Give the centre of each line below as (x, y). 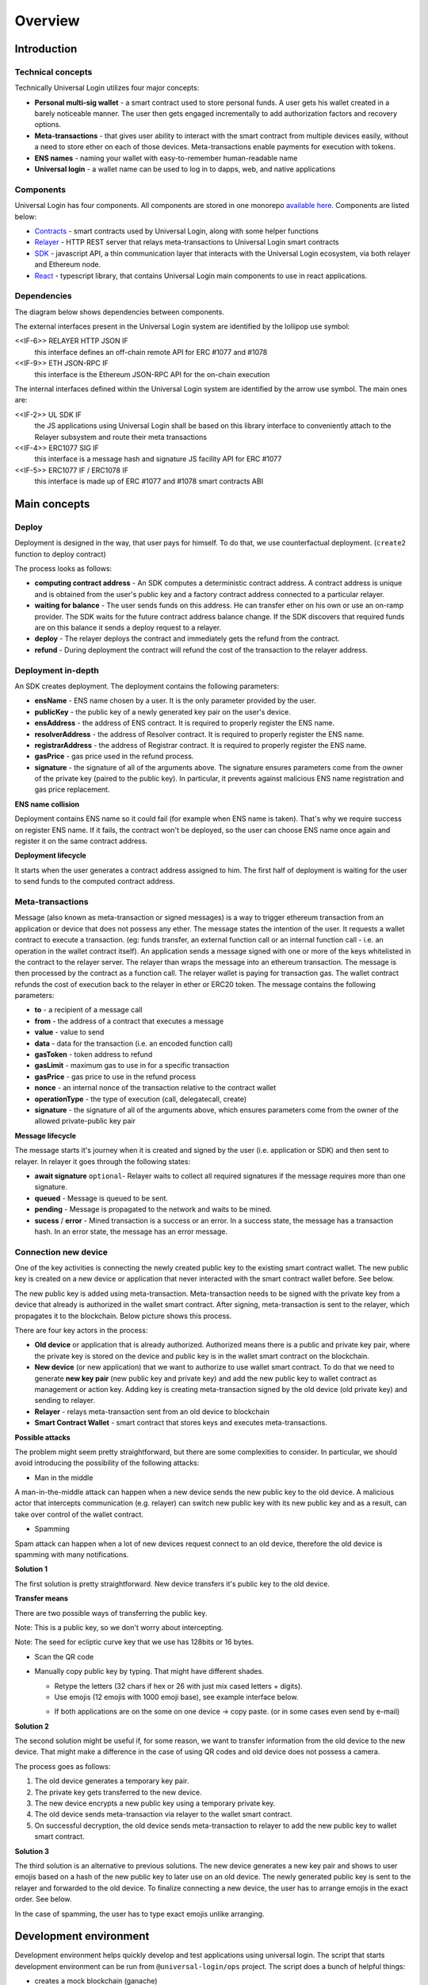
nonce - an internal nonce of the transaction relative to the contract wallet (155, 1088)
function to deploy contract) (60, 554)
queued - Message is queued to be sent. (101, 1198)
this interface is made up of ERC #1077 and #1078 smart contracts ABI (149, 481)
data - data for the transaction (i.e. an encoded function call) (134, 1043)
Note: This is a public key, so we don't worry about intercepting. (119, 1627)
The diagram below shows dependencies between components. (120, 312)
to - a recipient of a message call (88, 1010)
